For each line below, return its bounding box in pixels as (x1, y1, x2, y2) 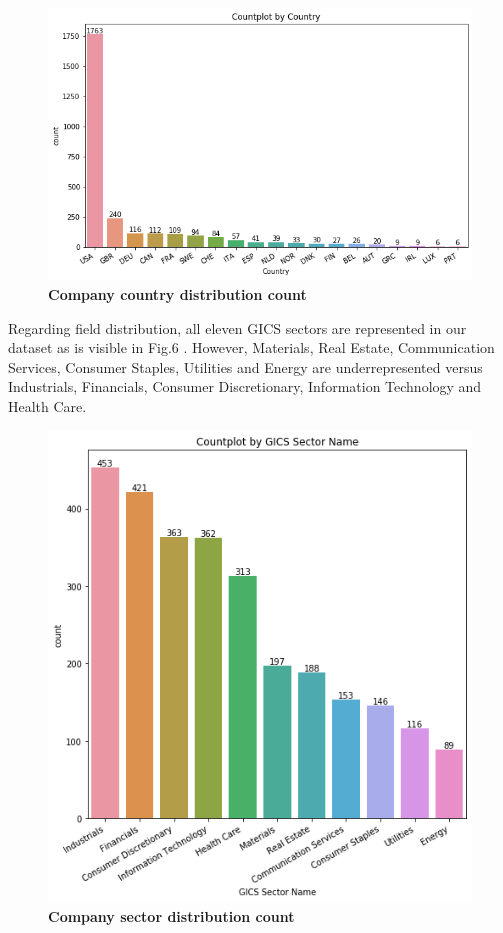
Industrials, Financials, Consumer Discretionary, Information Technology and (8, 376, 482, 397)
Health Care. (8, 395, 87, 416)
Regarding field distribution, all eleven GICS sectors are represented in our (8, 317, 467, 338)
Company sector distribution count (48, 905, 295, 926)
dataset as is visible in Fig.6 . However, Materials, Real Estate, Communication (8, 337, 495, 358)
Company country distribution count (48, 283, 307, 304)
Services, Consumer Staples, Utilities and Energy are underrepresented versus (8, 356, 483, 377)
